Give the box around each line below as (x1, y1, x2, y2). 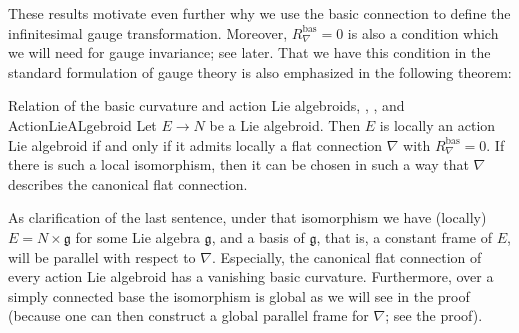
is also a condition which (347, 22, 499, 43)
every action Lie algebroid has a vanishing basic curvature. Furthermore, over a (8, 266, 494, 287)
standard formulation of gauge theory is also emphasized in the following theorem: (8, 61, 512, 82)
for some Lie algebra (75, 226, 200, 247)
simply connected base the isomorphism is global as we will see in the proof (8, 285, 470, 306)
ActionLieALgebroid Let (8, 114, 157, 135)
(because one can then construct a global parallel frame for (8, 305, 369, 326)
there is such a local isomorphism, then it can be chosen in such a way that (8, 154, 469, 175)
